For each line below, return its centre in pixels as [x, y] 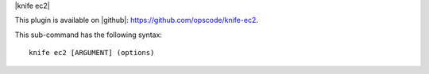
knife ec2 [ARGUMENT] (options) [92, 53]
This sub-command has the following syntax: [89, 35]
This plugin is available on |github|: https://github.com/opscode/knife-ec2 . [136, 20]
